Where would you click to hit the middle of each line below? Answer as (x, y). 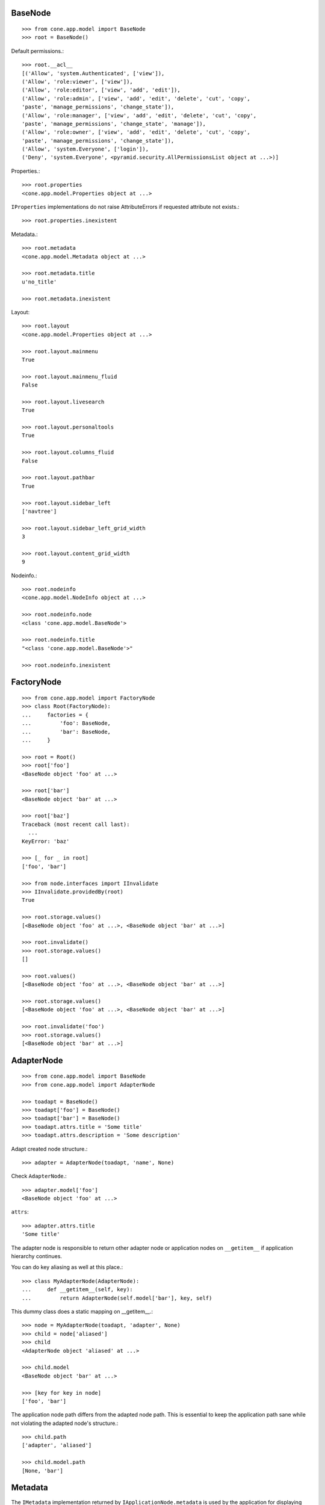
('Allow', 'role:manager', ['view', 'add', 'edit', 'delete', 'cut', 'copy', (139, 115)
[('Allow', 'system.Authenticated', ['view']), (93, 73)
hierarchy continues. (37, 1256)
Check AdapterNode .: (39, 1176)
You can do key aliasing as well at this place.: (67, 1267)
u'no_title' (39, 282)
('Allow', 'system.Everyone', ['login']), (85, 149)
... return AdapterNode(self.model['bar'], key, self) (117, 1298)
